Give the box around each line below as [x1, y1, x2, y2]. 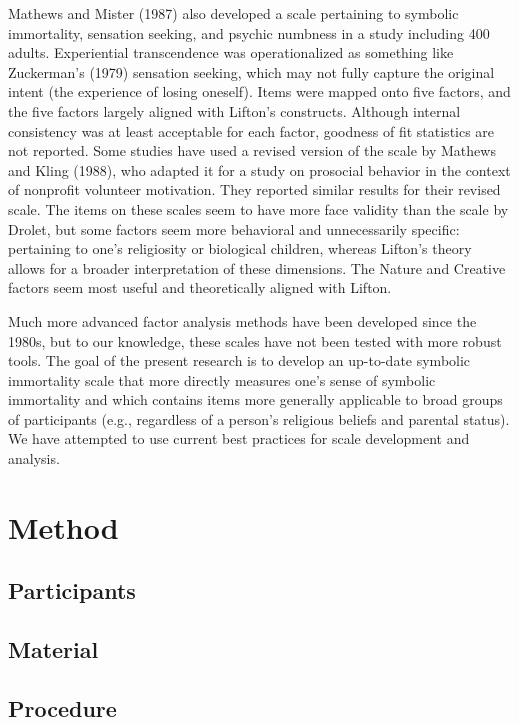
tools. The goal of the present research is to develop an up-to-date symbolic [8, 350, 471, 371]
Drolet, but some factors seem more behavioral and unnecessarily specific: [8, 218, 460, 239]
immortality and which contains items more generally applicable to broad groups [8, 389, 503, 410]
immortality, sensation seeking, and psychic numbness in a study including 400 [8, 22, 490, 43]
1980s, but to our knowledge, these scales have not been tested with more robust [8, 330, 502, 351]
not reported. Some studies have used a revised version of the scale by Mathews [8, 140, 496, 161]
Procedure [8, 692, 117, 723]
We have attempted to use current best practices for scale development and [8, 428, 470, 449]
